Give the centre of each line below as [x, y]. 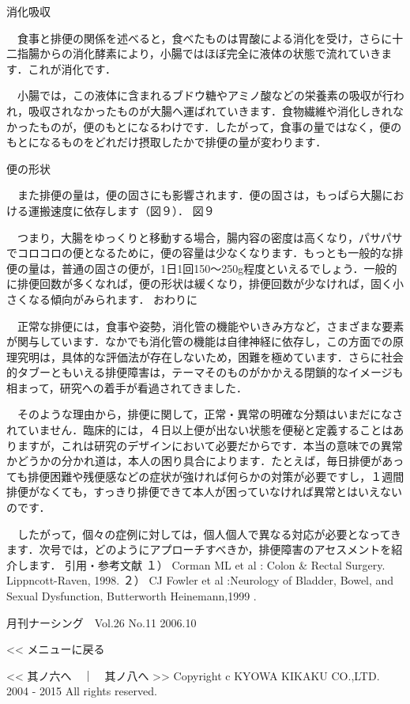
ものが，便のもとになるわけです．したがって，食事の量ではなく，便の [220, 126]
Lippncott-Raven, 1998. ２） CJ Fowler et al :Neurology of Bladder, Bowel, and [200, 580]
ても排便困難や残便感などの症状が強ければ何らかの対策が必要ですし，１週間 [205, 476]
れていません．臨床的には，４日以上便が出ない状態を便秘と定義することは [200, 430]
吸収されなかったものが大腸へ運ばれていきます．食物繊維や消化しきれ [211, 110]
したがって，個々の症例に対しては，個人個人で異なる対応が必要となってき [209, 534]
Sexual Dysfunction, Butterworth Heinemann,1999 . [132, 596]
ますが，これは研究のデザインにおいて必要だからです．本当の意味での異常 [210, 445]
